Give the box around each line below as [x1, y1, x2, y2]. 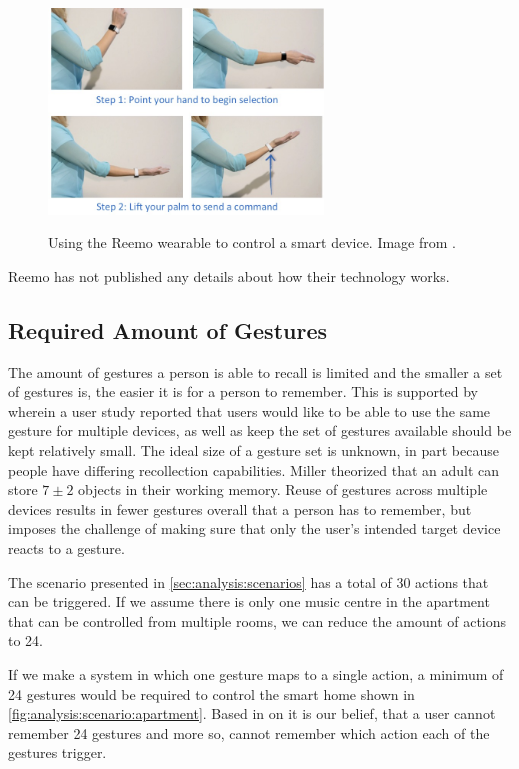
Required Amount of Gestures [8, 314, 328, 345]
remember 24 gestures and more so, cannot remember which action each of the [8, 722, 490, 743]
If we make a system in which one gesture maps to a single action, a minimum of [8, 663, 504, 684]
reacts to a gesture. [8, 538, 125, 559]
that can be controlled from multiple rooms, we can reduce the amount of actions [8, 610, 507, 631]
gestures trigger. [8, 742, 107, 763]
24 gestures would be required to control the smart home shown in [8, 683, 415, 704]
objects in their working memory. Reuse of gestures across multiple [78, 479, 488, 500]
